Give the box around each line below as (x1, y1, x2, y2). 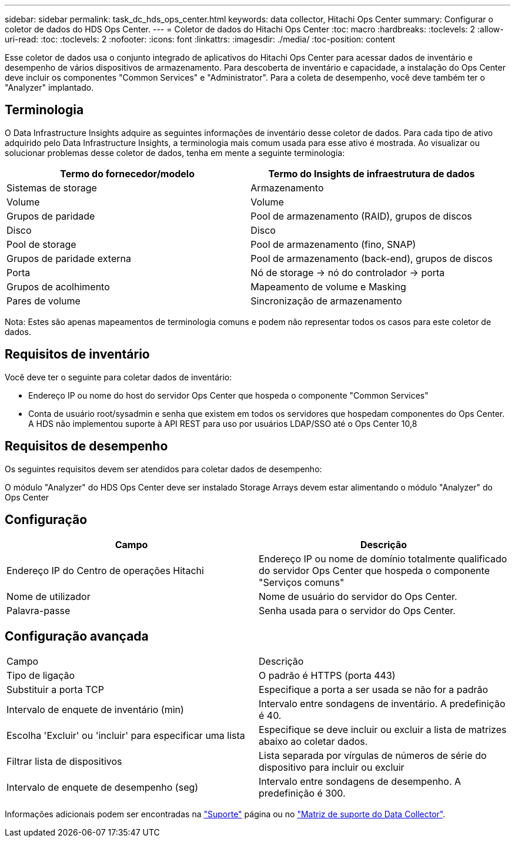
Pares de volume (6, 294, 81, 307)
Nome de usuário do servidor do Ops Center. (259, 591, 457, 603)
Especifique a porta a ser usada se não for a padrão (259, 684, 489, 696)
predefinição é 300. (259, 787, 346, 800)
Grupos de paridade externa (6, 252, 131, 264)
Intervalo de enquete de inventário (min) (6, 704, 184, 716)
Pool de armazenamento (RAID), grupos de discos (250, 210, 472, 222)
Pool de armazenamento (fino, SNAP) (250, 238, 416, 250)
